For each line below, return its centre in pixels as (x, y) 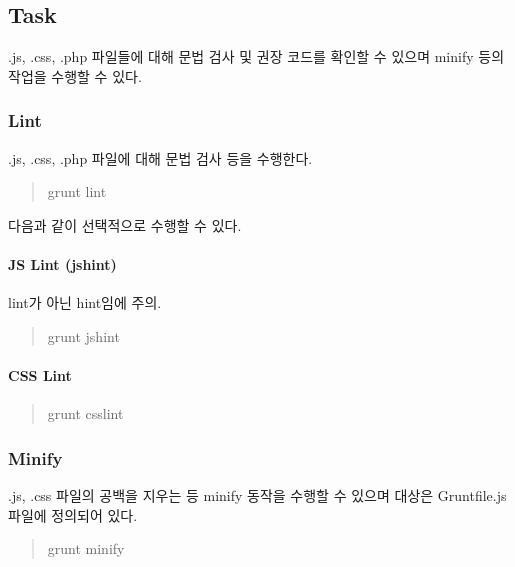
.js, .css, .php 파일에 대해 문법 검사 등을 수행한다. (160, 157)
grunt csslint (85, 413)
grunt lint (77, 191)
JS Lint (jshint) (62, 263)
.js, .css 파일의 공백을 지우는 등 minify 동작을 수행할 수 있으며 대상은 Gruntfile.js (257, 494)
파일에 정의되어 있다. (73, 514)
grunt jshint (83, 335)
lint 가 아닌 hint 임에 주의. (85, 302)
